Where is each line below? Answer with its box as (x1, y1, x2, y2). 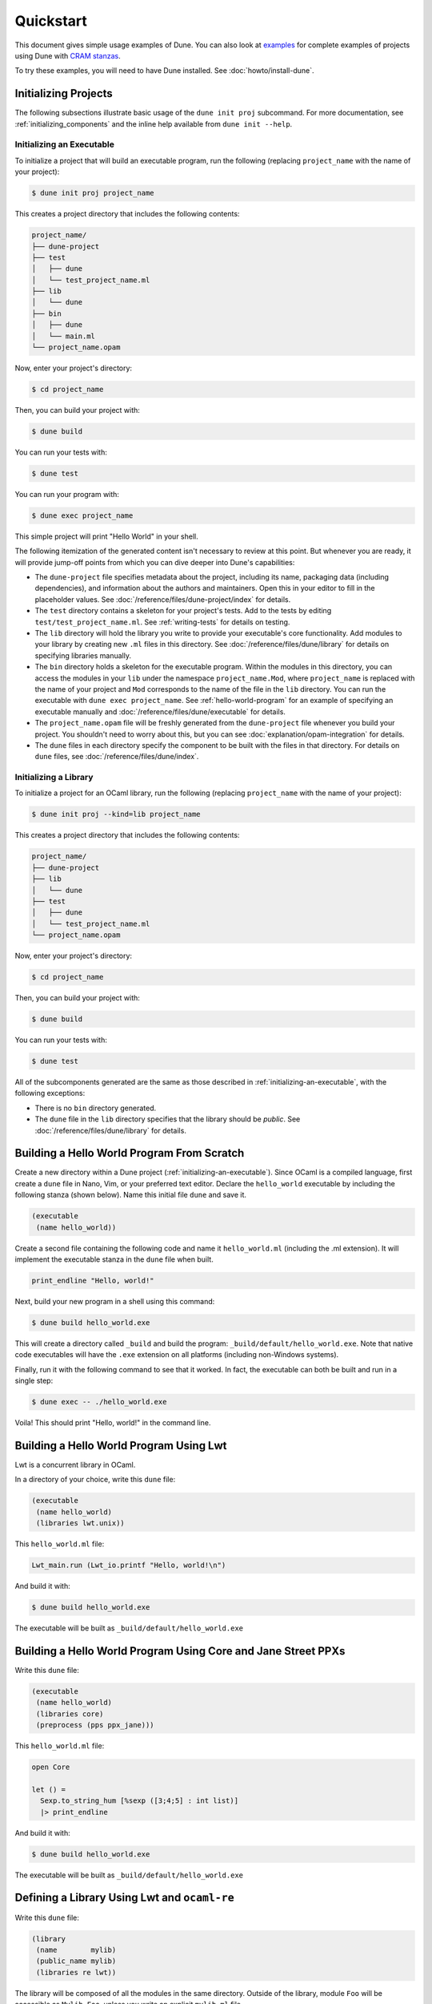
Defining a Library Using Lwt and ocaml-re (14, 1891, 235, 1905)
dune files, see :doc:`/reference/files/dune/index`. (34, 752, 199, 762)
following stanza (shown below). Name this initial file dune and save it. (14, 1190, 247, 1200)
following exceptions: (14, 1089, 86, 1098)
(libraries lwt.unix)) (36, 1519, 126, 1528)
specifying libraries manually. (34, 650, 132, 661)
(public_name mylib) (36, 1957, 117, 1966)
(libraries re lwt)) (36, 1968, 117, 1977)
